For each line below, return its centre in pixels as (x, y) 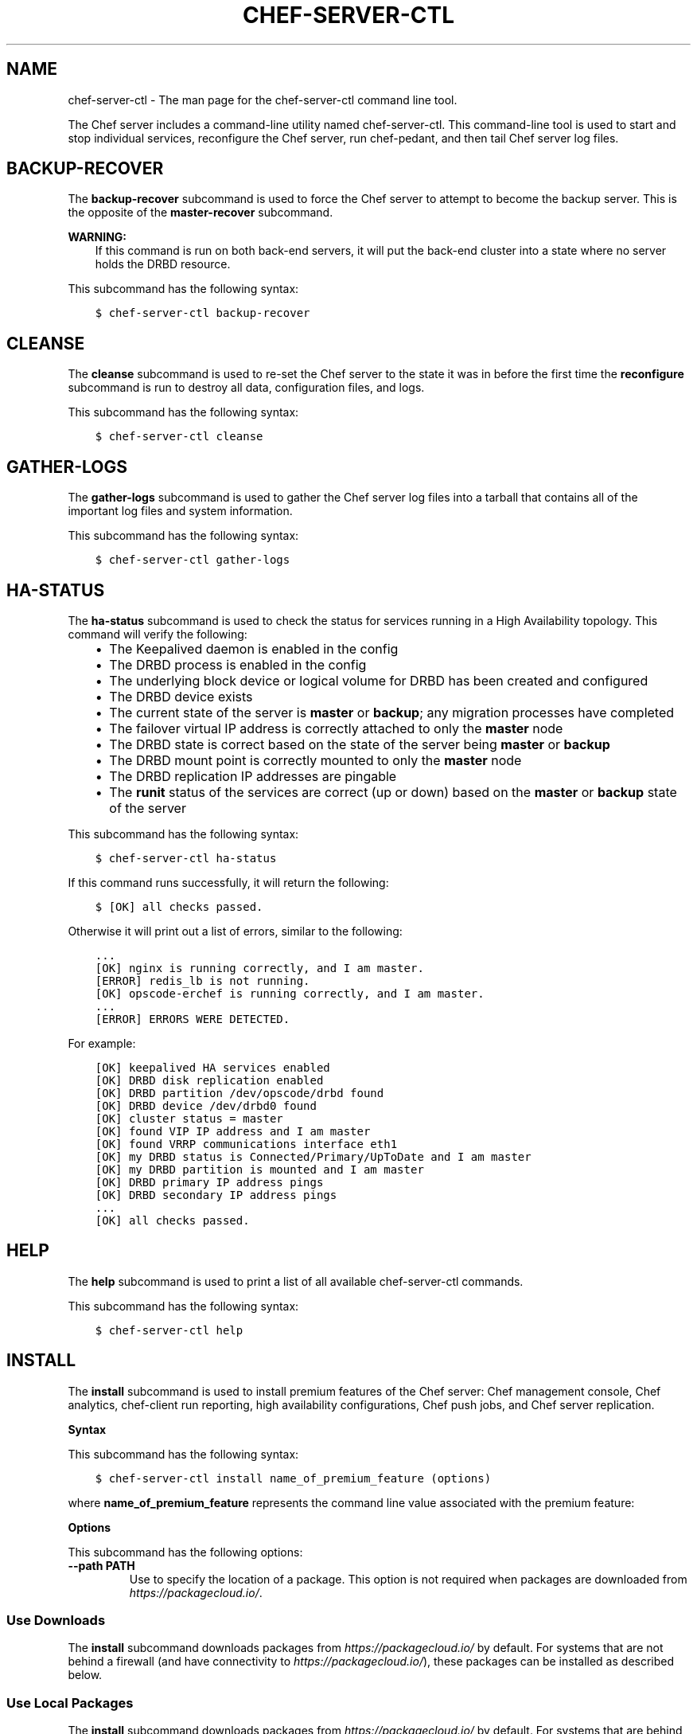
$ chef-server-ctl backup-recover (202, 313)
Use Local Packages (70, 1703)
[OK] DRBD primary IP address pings (209, 1182)
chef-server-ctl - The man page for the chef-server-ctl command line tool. (263, 100)
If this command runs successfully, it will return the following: (228, 882)
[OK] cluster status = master (189, 1118)
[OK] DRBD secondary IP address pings (216, 1195)
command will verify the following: (158, 634)
